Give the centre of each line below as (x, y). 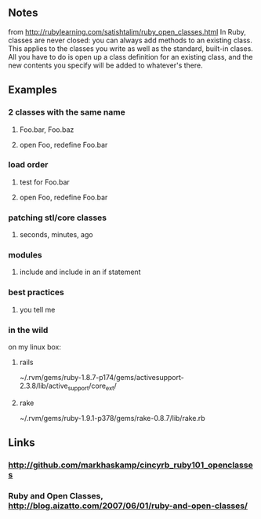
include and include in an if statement (80, 272)
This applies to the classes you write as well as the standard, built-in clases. (130, 48)
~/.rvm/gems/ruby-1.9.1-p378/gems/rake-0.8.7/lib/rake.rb (112, 418)
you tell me (37, 309)
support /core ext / (92, 386)
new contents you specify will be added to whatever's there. (106, 65)
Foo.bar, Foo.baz (47, 130)
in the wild (28, 330)
